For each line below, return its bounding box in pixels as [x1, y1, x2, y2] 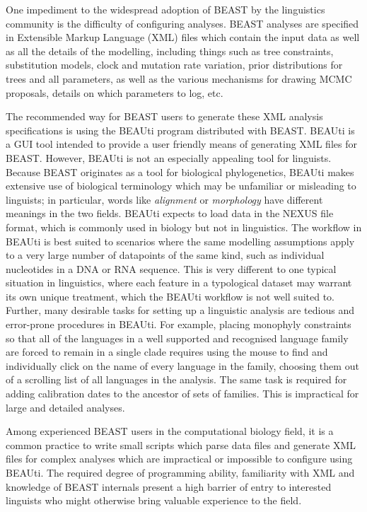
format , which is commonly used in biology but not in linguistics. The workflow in [6, 219, 362, 234]
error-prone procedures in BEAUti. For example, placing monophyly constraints [6, 317, 351, 332]
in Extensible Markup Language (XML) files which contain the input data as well [6, 30, 360, 45]
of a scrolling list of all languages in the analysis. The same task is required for [6, 372, 347, 387]
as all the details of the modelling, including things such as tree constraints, [6, 43, 334, 58]
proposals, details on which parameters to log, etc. [6, 85, 223, 100]
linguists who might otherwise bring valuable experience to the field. [6, 493, 302, 508]
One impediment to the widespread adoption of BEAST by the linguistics [6, 2, 325, 16]
